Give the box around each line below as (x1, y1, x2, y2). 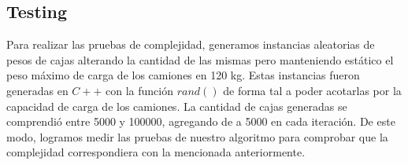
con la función (106, 82, 173, 98)
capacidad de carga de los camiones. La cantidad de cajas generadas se (6, 97, 347, 114)
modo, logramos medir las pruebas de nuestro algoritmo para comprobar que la (6, 128, 388, 145)
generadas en (6, 82, 69, 98)
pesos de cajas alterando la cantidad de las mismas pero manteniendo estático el (6, 51, 394, 68)
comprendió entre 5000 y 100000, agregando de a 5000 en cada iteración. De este (6, 113, 395, 130)
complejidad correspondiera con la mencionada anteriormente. (6, 144, 306, 160)
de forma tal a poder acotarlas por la (223, 82, 402, 98)
